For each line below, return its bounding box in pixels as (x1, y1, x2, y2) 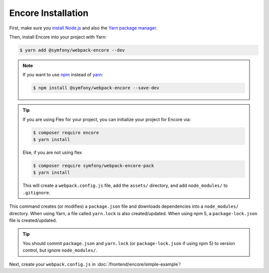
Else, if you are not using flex (22, 149, 82, 155)
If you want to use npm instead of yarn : (22, 72, 103, 78)
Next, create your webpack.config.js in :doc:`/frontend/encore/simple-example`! (9, 261, 181, 267)
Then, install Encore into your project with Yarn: (9, 34, 107, 40)
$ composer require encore (33, 130, 99, 136)
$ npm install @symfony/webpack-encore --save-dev (33, 85, 159, 91)
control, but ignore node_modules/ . (22, 247, 97, 254)
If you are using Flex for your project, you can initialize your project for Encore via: (22, 116, 191, 122)
